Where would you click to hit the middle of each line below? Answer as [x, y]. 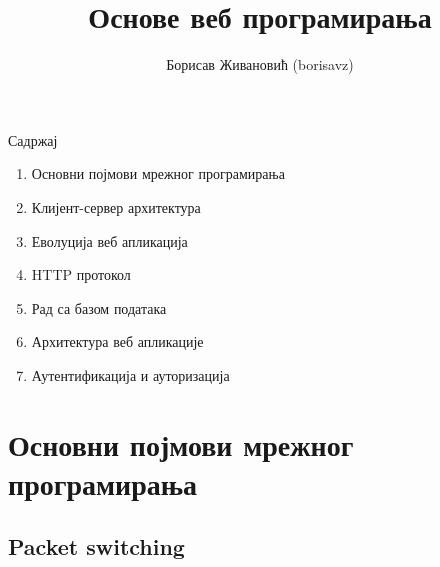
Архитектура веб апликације [117, 341]
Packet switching [96, 546]
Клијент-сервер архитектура [116, 206]
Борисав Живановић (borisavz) [260, 64]
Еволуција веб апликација [109, 240]
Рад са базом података [99, 307]
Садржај [33, 139]
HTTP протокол [81, 274]
